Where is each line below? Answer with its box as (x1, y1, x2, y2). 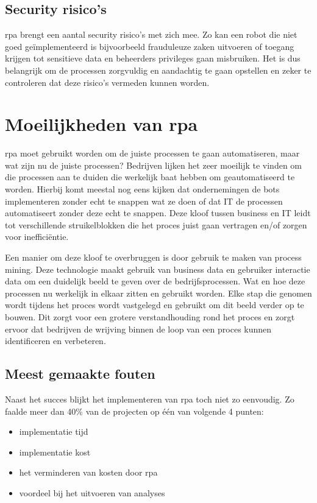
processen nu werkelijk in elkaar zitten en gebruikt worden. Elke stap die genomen (5, 286, 312, 299)
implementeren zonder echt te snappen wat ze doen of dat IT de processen (5, 194, 283, 207)
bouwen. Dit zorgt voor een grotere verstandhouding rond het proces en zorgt (5, 311, 295, 323)
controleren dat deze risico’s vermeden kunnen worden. (5, 76, 210, 88)
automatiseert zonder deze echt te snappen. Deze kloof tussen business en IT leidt (5, 206, 311, 219)
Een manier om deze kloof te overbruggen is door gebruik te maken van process (5, 251, 302, 264)
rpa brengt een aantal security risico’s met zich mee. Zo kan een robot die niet (5, 28, 297, 41)
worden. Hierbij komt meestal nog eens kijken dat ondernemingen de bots (5, 183, 280, 195)
